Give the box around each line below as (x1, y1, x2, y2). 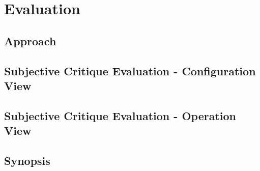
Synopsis (4, 152, 50, 168)
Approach (4, 33, 56, 48)
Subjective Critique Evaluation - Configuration (4, 63, 256, 78)
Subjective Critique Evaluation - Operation (4, 107, 236, 123)
